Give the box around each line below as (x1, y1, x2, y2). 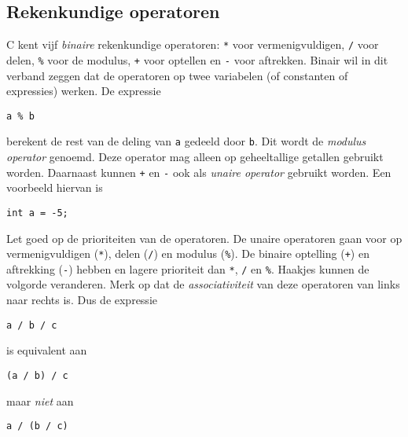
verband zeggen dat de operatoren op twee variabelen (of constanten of (6, 67, 348, 83)
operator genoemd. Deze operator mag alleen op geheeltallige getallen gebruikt (6, 149, 384, 165)
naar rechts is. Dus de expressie (6, 292, 157, 308)
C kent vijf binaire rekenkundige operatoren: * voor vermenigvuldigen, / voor (6, 36, 379, 53)
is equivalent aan (6, 342, 87, 358)
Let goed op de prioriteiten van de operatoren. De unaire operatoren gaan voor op (6, 230, 402, 246)
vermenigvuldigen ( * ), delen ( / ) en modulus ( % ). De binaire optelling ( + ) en (6, 245, 369, 262)
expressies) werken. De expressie (6, 83, 161, 99)
